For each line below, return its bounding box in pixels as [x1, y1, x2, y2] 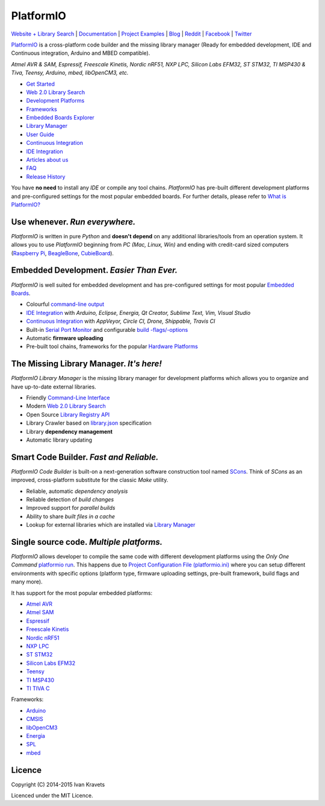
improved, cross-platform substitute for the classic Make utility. [11, 477, 169, 484]
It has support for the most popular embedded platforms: [11, 589, 153, 597]
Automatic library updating [26, 436, 93, 443]
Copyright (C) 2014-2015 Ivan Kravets [11, 781, 105, 788]
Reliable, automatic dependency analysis [26, 487, 128, 495]
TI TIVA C [26, 685, 51, 692]
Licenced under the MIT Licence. [11, 792, 93, 799]
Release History [26, 173, 66, 180]
